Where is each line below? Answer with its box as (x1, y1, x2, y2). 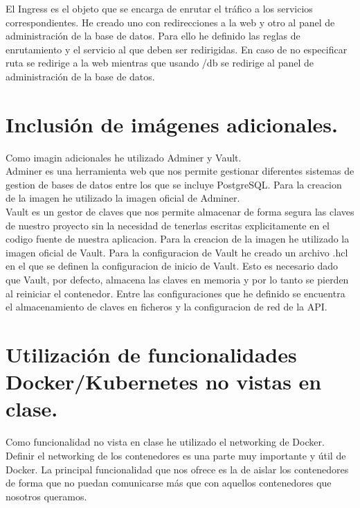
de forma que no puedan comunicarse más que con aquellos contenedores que (6, 475, 332, 490)
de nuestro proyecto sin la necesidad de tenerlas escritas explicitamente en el (6, 218, 330, 232)
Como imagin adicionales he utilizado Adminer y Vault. (6, 150, 242, 164)
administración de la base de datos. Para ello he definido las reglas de (6, 28, 300, 43)
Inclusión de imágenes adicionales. (6, 110, 339, 138)
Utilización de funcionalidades (6, 340, 297, 368)
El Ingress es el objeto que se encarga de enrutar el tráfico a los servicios (6, 1, 313, 15)
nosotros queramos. (6, 489, 87, 503)
